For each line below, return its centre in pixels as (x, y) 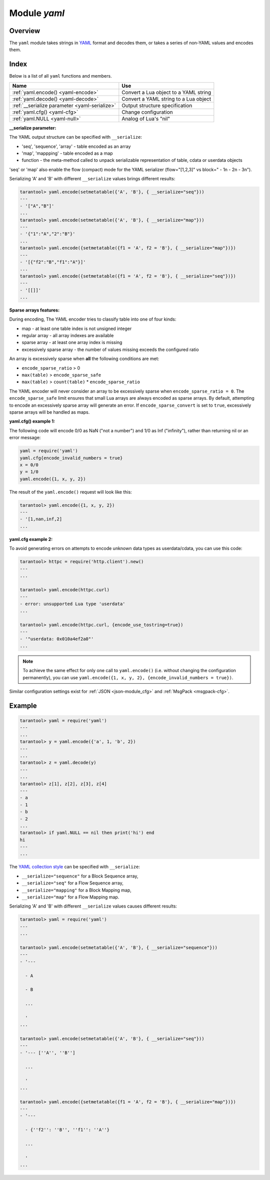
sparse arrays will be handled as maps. (49, 412)
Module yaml (37, 13)
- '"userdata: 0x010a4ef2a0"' (57, 639)
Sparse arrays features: (34, 310)
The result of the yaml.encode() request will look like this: (70, 492)
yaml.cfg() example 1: (32, 421)
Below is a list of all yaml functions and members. (60, 76)
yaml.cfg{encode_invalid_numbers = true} (71, 458)
